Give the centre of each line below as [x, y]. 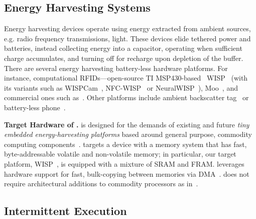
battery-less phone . [35, 107]
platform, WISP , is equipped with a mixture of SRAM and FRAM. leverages [124, 163]
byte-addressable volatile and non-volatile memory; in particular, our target [120, 154]
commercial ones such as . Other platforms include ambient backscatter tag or [126, 97]
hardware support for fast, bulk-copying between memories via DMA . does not [127, 173]
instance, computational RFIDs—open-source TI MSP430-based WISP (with [126, 78]
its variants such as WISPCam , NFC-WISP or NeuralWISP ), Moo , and [121, 87]
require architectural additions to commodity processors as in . [101, 184]
